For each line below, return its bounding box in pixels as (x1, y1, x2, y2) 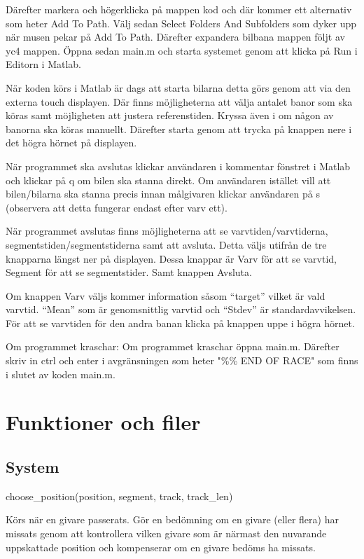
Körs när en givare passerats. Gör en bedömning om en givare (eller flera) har (6, 512, 339, 527)
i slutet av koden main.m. (6, 366, 115, 381)
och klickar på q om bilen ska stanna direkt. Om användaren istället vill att (6, 172, 331, 187)
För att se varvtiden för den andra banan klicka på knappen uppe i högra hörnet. (6, 315, 355, 330)
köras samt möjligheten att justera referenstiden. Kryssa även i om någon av (6, 108, 334, 123)
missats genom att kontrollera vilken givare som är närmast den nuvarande (6, 526, 327, 541)
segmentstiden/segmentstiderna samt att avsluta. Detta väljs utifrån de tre (6, 237, 327, 251)
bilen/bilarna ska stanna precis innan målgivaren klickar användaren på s (6, 186, 320, 201)
